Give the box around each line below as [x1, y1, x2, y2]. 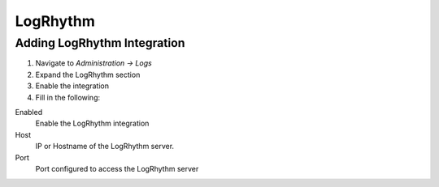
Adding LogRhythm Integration [15, 36, 185, 50]
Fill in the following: [35, 92, 101, 102]
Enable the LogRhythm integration [35, 118, 150, 129]
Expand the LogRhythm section [35, 70, 141, 79]
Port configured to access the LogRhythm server [35, 164, 199, 173]
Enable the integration [35, 81, 110, 91]
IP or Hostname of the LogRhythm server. [35, 142, 175, 151]
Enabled [15, 107, 43, 117]
